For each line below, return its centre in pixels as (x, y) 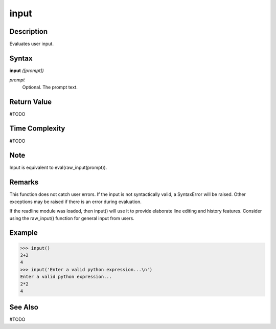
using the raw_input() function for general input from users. (72, 218)
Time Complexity (37, 129)
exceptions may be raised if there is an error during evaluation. (75, 202)
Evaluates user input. (31, 44)
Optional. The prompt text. (50, 87)
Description (29, 31)
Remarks (24, 182)
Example (24, 233)
